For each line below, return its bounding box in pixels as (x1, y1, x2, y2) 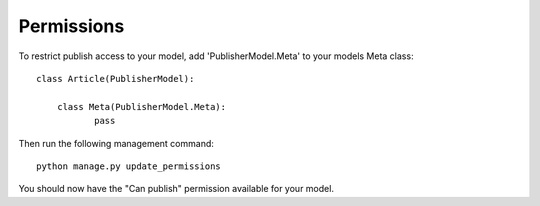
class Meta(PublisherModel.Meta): (56, 101, 227, 112)
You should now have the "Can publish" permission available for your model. (18, 183, 335, 195)
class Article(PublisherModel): (36, 73, 195, 84)
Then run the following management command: (18, 137, 215, 149)
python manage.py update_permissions (36, 160, 222, 172)
